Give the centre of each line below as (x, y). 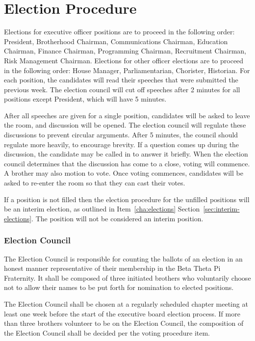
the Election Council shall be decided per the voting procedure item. (107, 332)
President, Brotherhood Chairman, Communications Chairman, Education (116, 41)
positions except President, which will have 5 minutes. (85, 99)
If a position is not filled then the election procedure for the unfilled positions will (127, 199)
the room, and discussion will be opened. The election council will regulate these (125, 125)
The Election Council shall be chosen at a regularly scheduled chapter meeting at (126, 304)
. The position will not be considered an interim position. (117, 218)
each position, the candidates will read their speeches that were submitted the (121, 80)
